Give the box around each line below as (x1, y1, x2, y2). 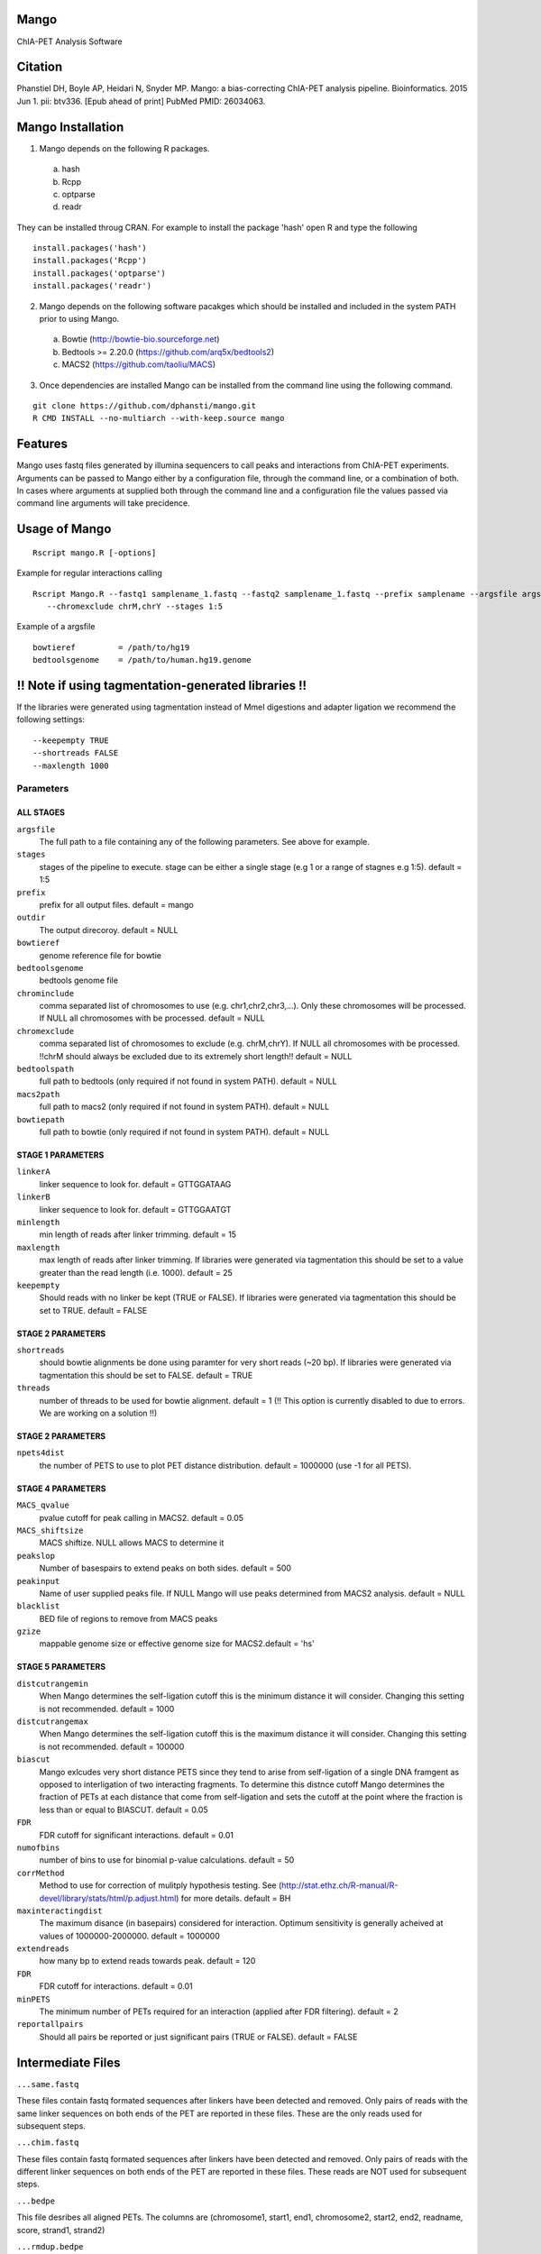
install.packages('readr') (32, 280, 152, 291)
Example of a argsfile (16, 621, 96, 632)
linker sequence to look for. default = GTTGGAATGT (39, 1204, 232, 1214)
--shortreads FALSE (32, 748, 119, 758)
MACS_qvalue (16, 1500, 69, 1510)
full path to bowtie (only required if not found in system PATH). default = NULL (39, 1126, 330, 1137)
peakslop (16, 1551, 56, 1561)
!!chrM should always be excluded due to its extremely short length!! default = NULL (39, 1050, 353, 1061)
